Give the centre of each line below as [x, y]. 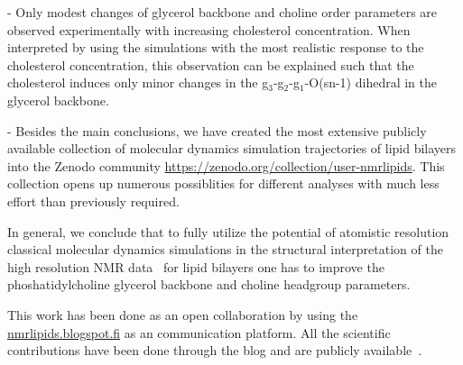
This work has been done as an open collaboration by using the [183, 314]
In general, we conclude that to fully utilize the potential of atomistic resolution [228, 231]
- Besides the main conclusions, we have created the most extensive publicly [217, 130]
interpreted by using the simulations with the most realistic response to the [216, 47]
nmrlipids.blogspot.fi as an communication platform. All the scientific [199, 332]
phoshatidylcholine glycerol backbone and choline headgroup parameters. [209, 284]
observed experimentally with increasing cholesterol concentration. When [209, 29]
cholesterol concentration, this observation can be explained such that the [211, 64]
